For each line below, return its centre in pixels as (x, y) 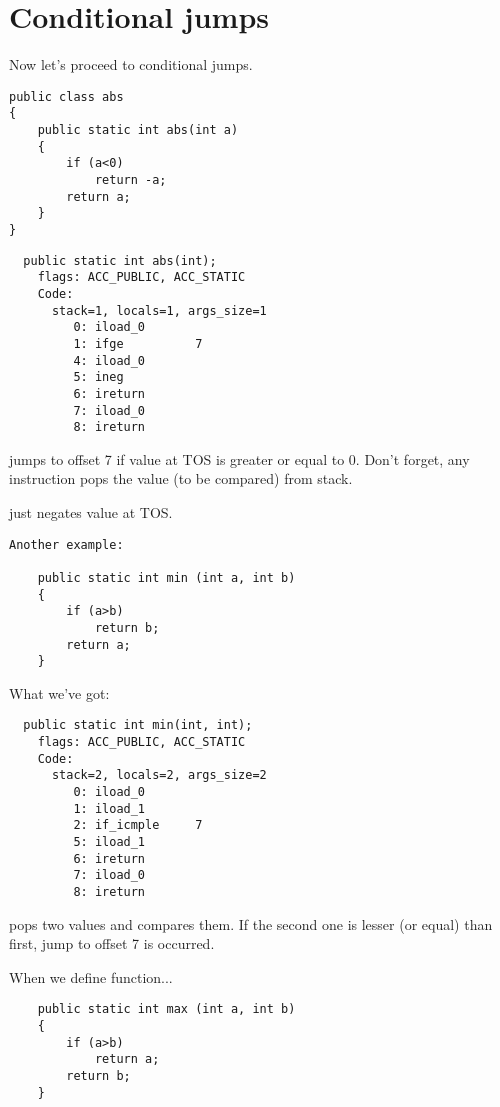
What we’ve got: (59, 692)
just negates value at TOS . (91, 512)
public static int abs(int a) (138, 130)
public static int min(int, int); (138, 725)
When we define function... (91, 976)
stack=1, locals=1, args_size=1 (159, 310)
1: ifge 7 (138, 343)
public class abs (66, 96)
